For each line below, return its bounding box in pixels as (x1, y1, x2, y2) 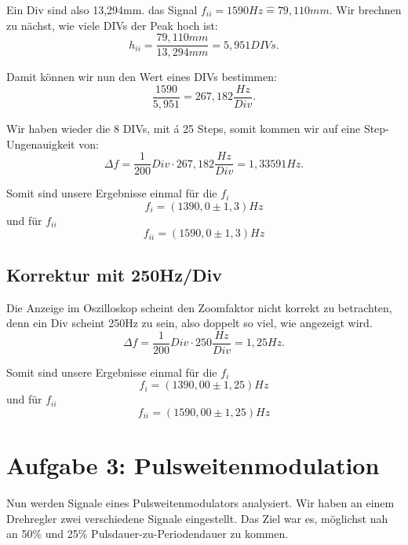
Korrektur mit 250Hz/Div (6, 262, 222, 286)
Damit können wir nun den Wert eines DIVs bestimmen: (6, 68, 277, 85)
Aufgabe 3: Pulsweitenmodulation (6, 449, 380, 481)
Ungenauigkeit (6, 135, 75, 152)
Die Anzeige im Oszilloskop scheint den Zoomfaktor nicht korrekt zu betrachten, (6, 299, 392, 315)
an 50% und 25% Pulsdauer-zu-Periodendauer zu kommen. (6, 525, 289, 542)
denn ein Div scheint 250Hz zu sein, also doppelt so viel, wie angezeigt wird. (6, 315, 373, 331)
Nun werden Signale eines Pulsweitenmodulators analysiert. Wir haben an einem (6, 495, 395, 511)
